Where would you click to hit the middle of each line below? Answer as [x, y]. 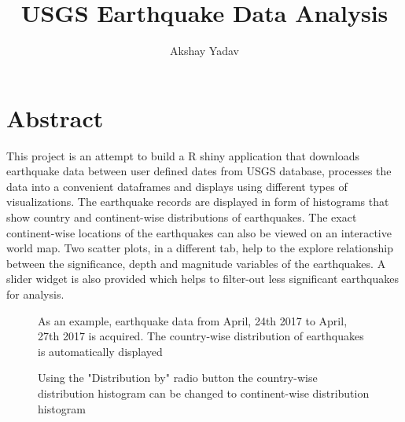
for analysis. [35, 294]
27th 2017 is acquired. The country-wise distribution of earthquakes [201, 336]
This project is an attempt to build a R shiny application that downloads [183, 155]
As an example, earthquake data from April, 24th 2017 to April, [193, 320]
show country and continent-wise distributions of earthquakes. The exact [182, 217]
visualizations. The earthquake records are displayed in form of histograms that [198, 202]
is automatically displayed [100, 351]
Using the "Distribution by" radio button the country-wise [178, 378]
